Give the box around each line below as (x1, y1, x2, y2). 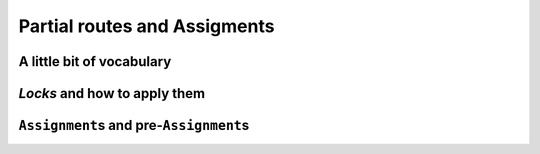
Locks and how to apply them (18, 85, 206, 102)
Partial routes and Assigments (18, 15, 275, 37)
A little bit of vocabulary (18, 53, 172, 70)
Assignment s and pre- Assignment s (18, 117, 250, 134)
